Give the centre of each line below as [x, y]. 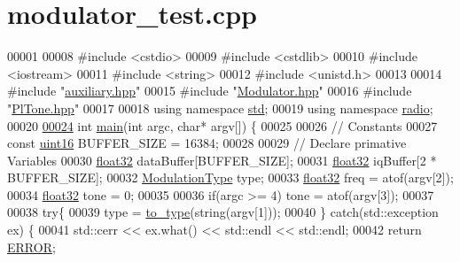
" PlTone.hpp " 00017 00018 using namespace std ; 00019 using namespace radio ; [220, 108]
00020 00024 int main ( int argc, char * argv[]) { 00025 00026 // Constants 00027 [222, 125]
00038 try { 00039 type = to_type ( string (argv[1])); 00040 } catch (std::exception [223, 212]
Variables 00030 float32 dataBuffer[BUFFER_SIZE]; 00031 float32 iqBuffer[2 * [222, 160]
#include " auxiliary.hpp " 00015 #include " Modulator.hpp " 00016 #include [210, 91]
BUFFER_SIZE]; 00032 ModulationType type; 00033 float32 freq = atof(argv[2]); [230, 177]
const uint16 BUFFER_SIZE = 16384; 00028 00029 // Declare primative [207, 143]
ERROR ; [31, 247]
